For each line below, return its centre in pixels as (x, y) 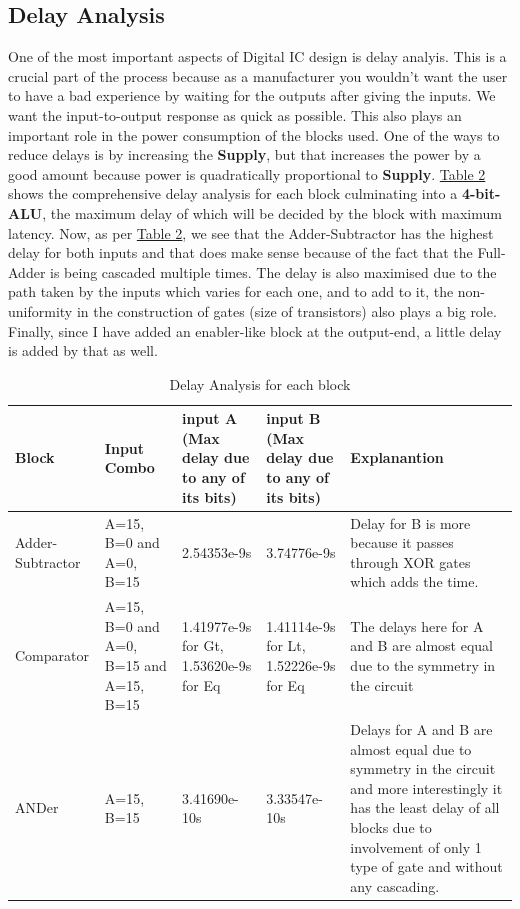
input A (209, 418)
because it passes (402, 542)
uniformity (40, 310)
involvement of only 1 (416, 846)
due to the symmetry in (423, 664)
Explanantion (397, 457)
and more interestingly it (426, 787)
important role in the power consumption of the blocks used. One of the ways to (254, 134)
